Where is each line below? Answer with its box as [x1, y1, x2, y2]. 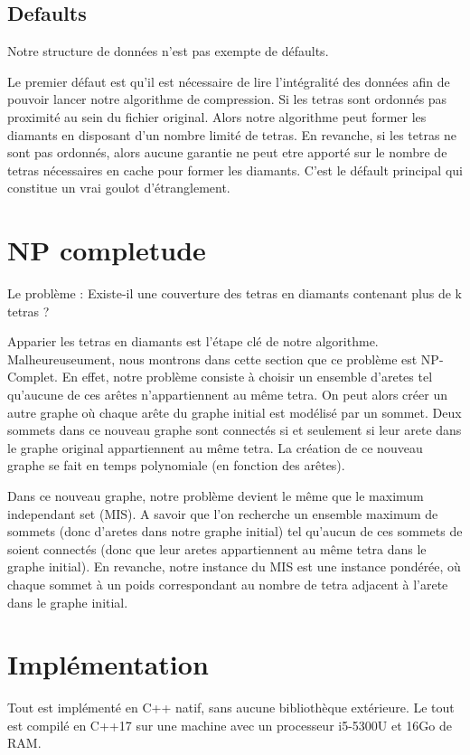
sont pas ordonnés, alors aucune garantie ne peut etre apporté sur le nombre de [7, 143, 447, 162]
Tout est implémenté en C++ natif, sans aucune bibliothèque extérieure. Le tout [7, 698, 455, 717]
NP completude [7, 231, 206, 269]
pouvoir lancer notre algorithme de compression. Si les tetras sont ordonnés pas [7, 90, 447, 109]
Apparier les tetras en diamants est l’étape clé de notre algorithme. [7, 332, 379, 351]
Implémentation [7, 646, 209, 683]
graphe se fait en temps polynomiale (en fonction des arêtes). [7, 456, 345, 475]
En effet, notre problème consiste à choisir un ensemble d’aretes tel [61, 367, 433, 386]
